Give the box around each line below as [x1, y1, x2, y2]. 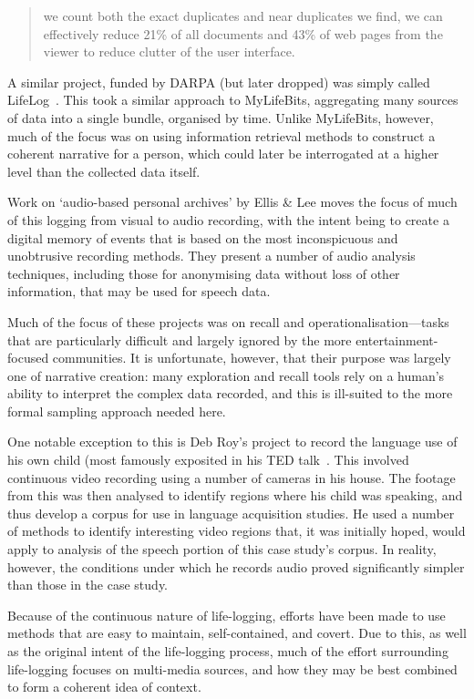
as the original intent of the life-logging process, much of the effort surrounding [7, 642, 448, 660]
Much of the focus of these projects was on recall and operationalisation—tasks [7, 312, 449, 331]
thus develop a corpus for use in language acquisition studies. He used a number [7, 503, 455, 522]
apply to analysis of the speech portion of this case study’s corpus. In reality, [7, 540, 437, 559]
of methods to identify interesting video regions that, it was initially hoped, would [7, 521, 466, 540]
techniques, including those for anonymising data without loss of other [7, 263, 400, 283]
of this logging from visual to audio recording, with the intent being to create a [7, 210, 449, 229]
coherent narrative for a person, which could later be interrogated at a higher [7, 144, 439, 163]
